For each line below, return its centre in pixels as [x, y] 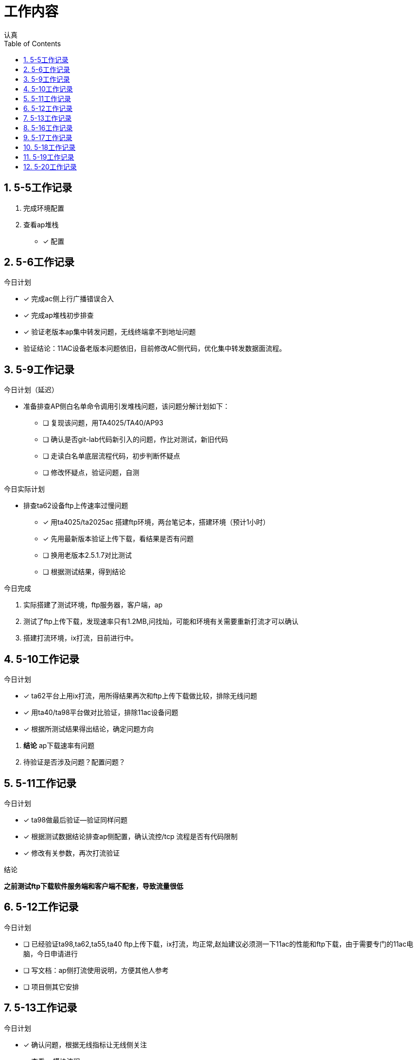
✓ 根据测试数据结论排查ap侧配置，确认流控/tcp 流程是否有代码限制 [130, 836]
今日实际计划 [24, 489]
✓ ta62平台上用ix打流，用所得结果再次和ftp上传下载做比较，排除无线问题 [140, 696]
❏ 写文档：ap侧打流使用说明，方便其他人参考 [96, 970]
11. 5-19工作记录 [49, 157]
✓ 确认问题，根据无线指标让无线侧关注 [85, 1044]
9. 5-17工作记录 [48, 137]
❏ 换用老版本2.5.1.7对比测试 [87, 555]
